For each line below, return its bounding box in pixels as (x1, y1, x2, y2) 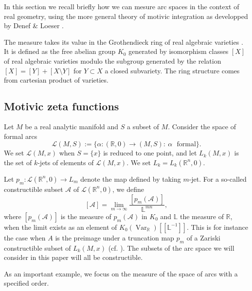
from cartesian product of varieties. (4, 75, 108, 85)
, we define (112, 184, 144, 194)
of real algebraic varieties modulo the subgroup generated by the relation (4, 55, 221, 66)
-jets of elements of (37, 157, 94, 167)
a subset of (127, 121, 159, 131)
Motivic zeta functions (4, 99, 119, 114)
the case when (4, 232, 46, 242)
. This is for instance (187, 222, 248, 232)
